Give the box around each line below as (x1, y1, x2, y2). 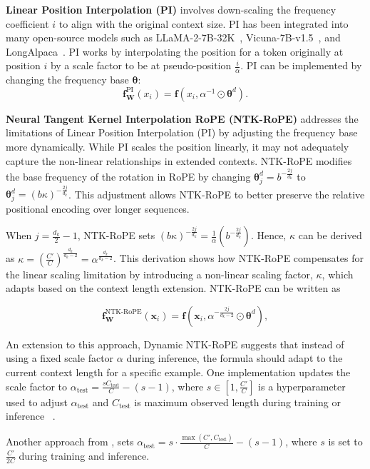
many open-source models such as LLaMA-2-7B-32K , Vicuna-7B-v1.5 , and (6, 30, 341, 45)
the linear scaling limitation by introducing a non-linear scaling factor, (6, 266, 313, 281)
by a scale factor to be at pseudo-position (50, 58, 232, 73)
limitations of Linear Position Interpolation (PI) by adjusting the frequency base (6, 125, 358, 140)
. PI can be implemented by (240, 58, 362, 73)
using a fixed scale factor (6, 351, 114, 365)
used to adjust (6, 394, 68, 409)
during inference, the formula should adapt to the (126, 351, 343, 365)
